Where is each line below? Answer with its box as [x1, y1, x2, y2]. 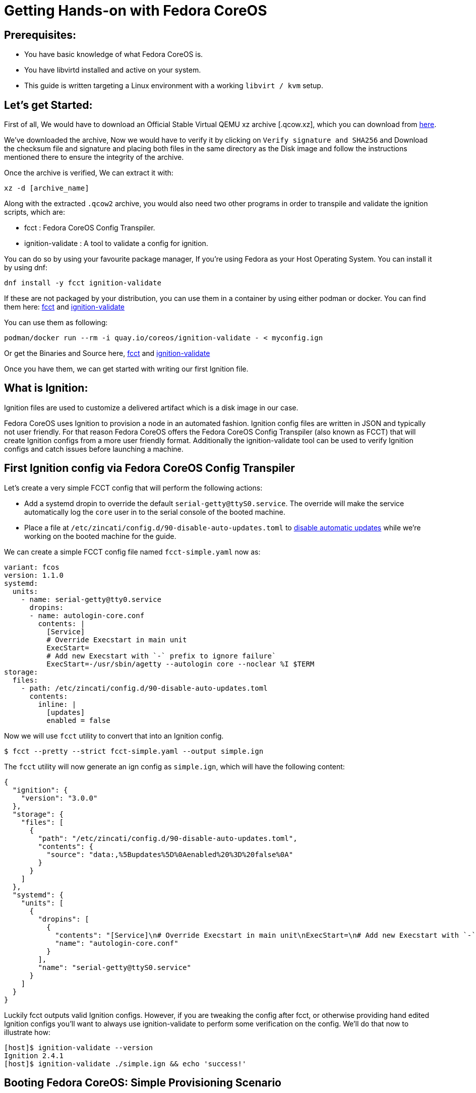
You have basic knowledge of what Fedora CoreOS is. [24, 50, 203, 59]
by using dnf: [4, 263, 48, 272]
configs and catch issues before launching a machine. [4, 444, 184, 453]
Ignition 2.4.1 [4, 1051, 64, 1060]
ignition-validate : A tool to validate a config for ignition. [24, 239, 208, 248]
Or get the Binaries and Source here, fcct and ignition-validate [4, 349, 210, 358]
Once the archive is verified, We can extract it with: [4, 168, 173, 177]
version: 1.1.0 [4, 571, 64, 579]
